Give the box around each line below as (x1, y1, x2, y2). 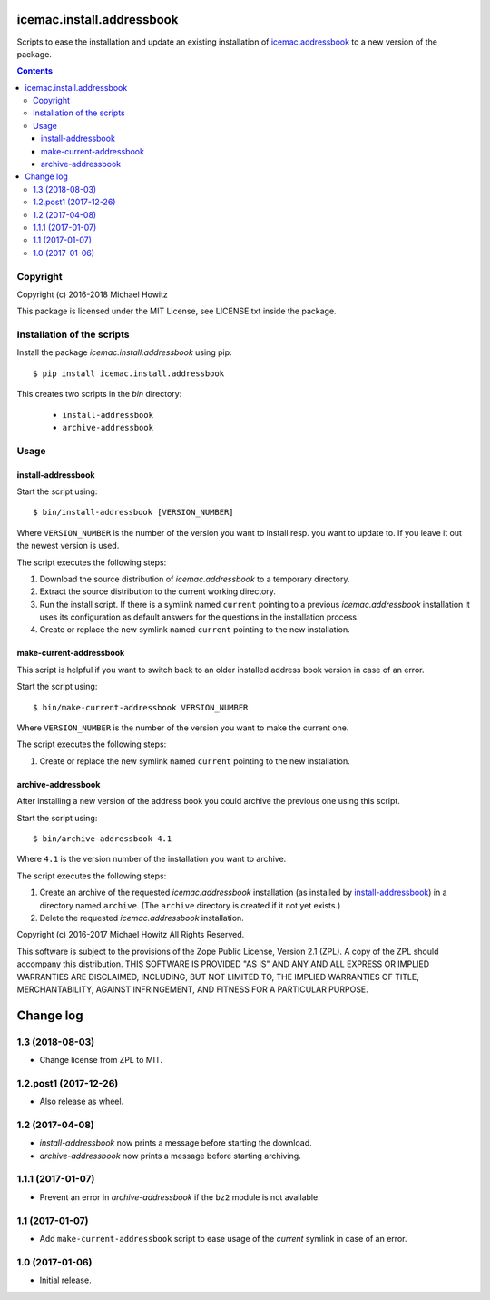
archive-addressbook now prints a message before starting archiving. (39, 1150, 301, 1161)
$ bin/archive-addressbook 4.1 (33, 833, 172, 844)
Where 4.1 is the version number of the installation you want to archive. (16, 854, 287, 865)
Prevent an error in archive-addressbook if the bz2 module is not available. (39, 1191, 321, 1203)
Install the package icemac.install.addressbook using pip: (16, 347, 232, 358)
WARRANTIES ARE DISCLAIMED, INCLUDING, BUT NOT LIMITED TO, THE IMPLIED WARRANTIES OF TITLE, (16, 971, 419, 982)
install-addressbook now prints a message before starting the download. (39, 1137, 312, 1148)
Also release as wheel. (39, 1096, 124, 1107)
